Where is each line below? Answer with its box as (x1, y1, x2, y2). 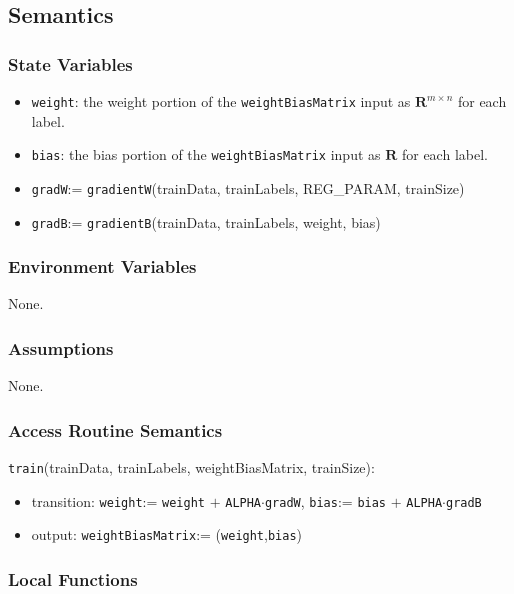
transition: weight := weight (31, 490, 205, 511)
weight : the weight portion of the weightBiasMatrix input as (31, 91, 411, 111)
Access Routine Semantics (8, 417, 223, 442)
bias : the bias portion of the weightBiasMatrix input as (31, 144, 381, 165)
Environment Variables (8, 254, 197, 279)
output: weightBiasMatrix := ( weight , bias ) (31, 524, 303, 545)
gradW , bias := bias (264, 490, 387, 511)
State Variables (8, 51, 133, 76)
